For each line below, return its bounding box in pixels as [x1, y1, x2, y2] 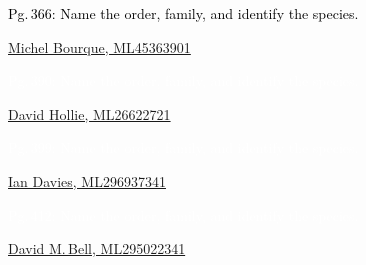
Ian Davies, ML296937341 [8, 170, 166, 191]
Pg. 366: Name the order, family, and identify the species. [8, 3, 359, 23]
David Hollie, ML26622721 [8, 103, 171, 124]
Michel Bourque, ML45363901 [8, 36, 191, 57]
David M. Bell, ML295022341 [8, 238, 186, 259]
